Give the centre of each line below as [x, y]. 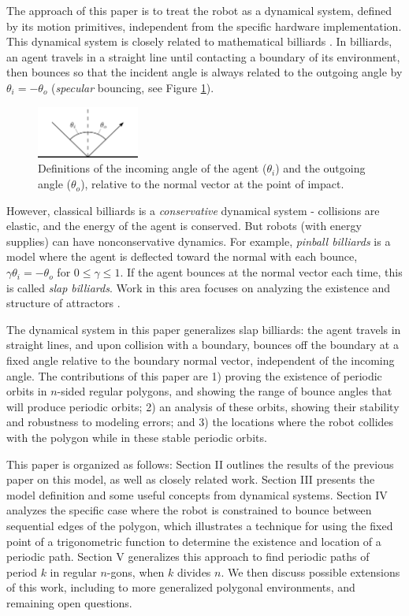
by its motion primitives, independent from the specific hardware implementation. [204, 26]
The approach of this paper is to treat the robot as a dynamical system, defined [199, 10]
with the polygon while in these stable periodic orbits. [137, 437]
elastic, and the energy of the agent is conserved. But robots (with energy [184, 226]
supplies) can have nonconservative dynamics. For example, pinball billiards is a [199, 241]
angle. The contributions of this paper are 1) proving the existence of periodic [194, 375]
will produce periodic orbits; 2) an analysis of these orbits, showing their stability [203, 406]
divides [194, 571]
